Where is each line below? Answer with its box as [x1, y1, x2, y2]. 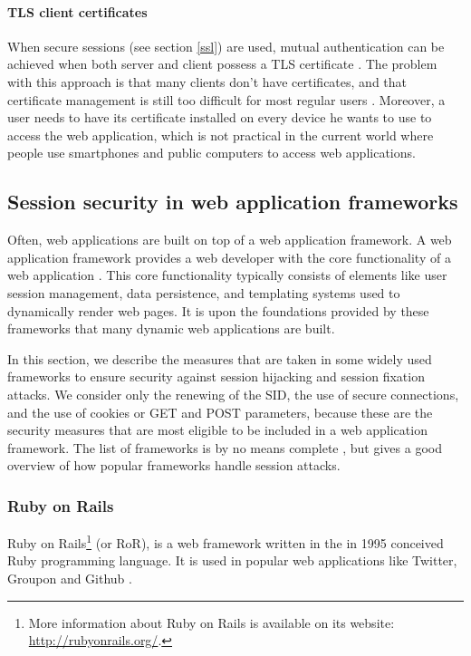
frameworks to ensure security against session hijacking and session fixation [7, 367, 425, 386]
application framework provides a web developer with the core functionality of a [7, 247, 451, 266]
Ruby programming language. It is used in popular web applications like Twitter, [7, 551, 457, 570]
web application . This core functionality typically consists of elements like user [7, 265, 447, 285]
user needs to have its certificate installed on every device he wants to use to [7, 108, 432, 127]
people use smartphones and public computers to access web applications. [7, 143, 416, 162]
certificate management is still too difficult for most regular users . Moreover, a [7, 90, 446, 109]
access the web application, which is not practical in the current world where [7, 125, 434, 144]
